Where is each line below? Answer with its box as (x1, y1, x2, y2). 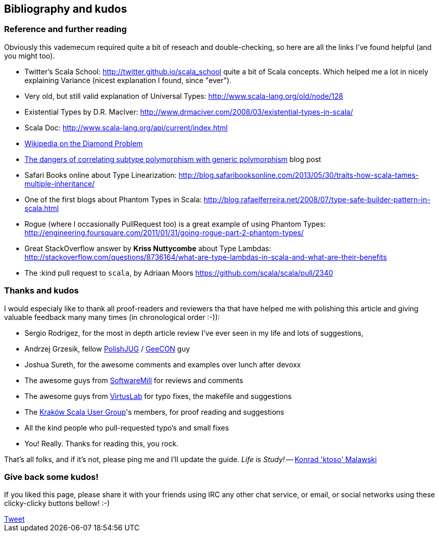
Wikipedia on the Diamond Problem (24, 139, 143, 148)
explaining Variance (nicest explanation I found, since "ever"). (24, 75, 231, 85)
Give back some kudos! (4, 471, 99, 482)
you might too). (4, 51, 55, 60)
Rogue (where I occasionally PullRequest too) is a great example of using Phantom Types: (24, 219, 326, 228)
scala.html (24, 203, 59, 212)
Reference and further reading (4, 24, 127, 35)
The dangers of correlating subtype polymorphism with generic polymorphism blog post (24, 154, 321, 164)
